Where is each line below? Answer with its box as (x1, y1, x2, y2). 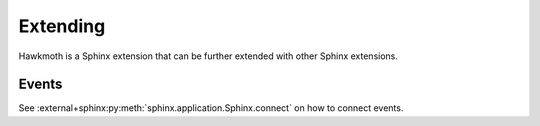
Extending (18, 15, 106, 37)
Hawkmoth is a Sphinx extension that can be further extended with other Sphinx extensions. (18, 50, 399, 62)
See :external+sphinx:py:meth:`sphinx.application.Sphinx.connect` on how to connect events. (18, 102, 404, 114)
